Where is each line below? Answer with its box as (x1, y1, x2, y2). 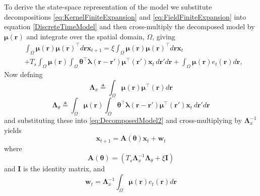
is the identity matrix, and (23, 163, 105, 174)
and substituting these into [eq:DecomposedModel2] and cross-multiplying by (4, 115, 242, 125)
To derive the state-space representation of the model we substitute (4, 2, 212, 12)
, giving (152, 31, 175, 41)
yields (4, 124, 22, 135)
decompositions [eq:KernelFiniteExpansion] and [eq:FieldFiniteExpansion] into (4, 11, 246, 22)
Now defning (4, 69, 43, 80)
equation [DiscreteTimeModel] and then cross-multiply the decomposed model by (4, 21, 255, 32)
